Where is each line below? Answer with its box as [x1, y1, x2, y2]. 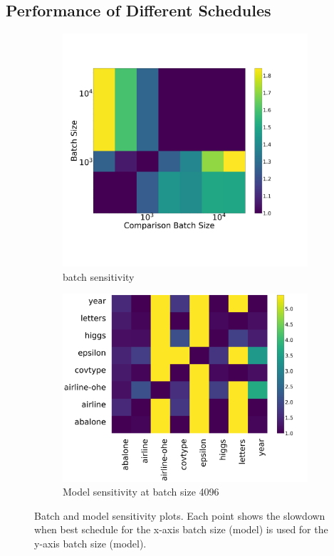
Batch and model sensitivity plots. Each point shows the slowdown [34, 508, 325, 523]
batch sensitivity [63, 269, 135, 284]
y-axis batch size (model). [34, 536, 147, 551]
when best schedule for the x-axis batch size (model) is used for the [34, 522, 328, 537]
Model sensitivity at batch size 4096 [63, 484, 219, 499]
